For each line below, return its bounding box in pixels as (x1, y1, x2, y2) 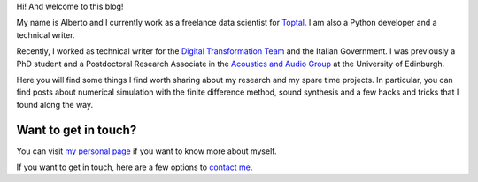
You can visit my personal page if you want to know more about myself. (16, 146, 277, 156)
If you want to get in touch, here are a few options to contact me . (16, 162, 253, 172)
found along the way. (16, 99, 94, 110)
